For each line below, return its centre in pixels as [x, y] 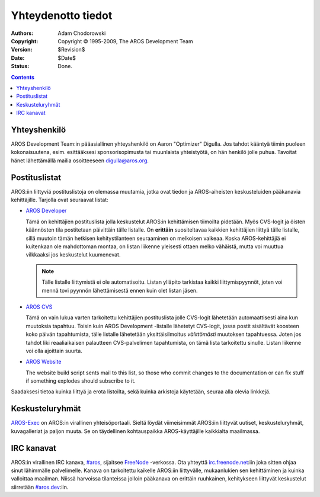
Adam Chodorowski [82, 33]
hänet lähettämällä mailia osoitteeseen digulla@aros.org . [80, 161]
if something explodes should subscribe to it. [81, 381]
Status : [20, 66]
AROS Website [44, 362]
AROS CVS [39, 307]
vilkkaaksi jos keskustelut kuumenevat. [73, 255]
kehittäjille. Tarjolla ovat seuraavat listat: [60, 200]
